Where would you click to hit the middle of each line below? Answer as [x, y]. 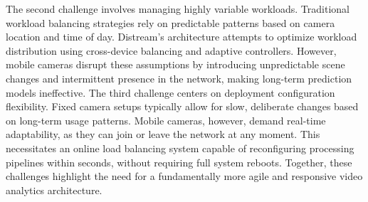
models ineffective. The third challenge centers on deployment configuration [170, 92]
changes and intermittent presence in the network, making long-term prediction [179, 78]
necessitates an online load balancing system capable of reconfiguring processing [180, 148]
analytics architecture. [54, 190]
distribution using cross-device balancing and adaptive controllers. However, [171, 50]
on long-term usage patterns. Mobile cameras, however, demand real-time [166, 120]
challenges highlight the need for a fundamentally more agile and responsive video [184, 176]
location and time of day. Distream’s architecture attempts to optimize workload [182, 37]
